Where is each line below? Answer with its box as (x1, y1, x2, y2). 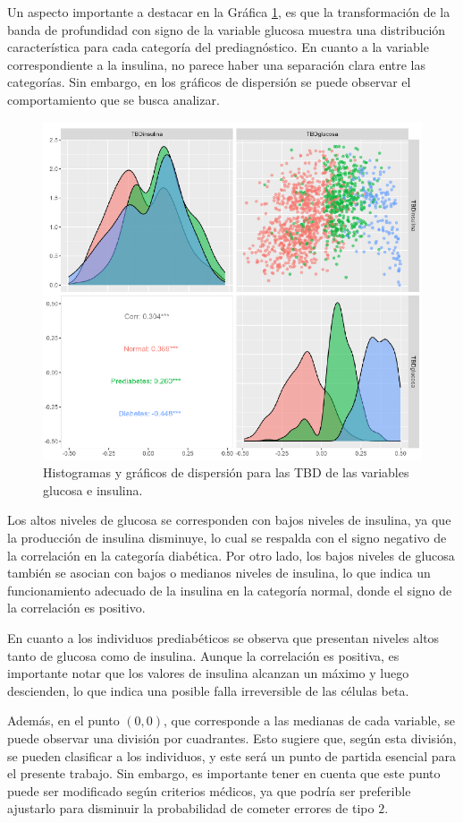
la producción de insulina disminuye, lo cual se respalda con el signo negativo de (7, 527, 447, 546)
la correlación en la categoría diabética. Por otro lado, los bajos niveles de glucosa (7, 545, 455, 564)
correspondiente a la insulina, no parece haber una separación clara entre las (7, 55, 426, 73)
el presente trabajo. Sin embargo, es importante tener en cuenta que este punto (7, 764, 441, 783)
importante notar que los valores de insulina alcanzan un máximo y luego (7, 664, 409, 682)
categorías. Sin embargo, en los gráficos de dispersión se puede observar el (7, 73, 411, 91)
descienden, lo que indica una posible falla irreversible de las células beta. (7, 681, 409, 699)
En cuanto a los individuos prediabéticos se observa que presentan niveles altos (7, 628, 440, 647)
